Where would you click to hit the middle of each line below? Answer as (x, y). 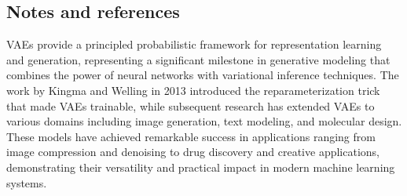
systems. (27, 182)
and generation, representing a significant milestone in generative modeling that (198, 59)
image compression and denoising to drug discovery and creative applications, (193, 152)
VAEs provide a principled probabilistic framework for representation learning (194, 44)
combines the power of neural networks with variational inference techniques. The (203, 75)
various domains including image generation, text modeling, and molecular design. (204, 121)
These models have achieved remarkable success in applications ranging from (191, 136)
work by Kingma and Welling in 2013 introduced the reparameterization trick (193, 90)
